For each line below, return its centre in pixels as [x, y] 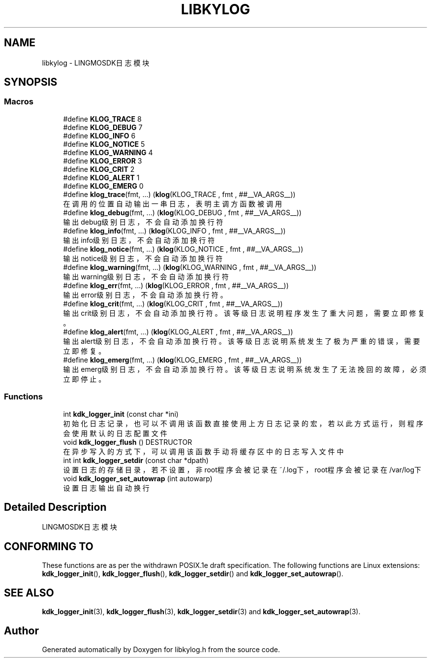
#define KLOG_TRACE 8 [102, 119]
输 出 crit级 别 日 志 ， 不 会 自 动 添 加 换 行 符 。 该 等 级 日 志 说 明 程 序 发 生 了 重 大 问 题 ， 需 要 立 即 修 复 [244, 313]
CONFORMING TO [49, 546]
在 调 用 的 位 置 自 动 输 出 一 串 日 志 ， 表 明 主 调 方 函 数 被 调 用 [172, 203]
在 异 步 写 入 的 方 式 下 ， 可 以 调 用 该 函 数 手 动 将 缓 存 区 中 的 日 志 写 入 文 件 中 [203, 451]
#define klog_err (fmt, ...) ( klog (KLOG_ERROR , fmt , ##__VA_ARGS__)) [176, 285]
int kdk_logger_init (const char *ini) [121, 414]
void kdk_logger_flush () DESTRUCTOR [128, 442]
